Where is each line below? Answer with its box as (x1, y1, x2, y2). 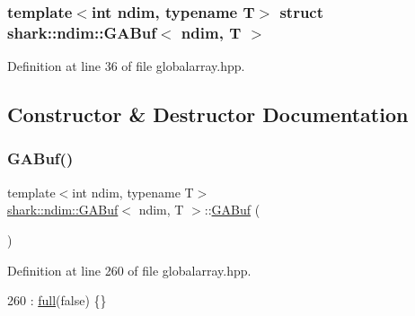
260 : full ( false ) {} (7, 291, 107, 310)
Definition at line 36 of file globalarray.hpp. (7, 57, 245, 75)
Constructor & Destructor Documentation (7, 101, 409, 128)
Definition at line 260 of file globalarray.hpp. (7, 260, 252, 279)
